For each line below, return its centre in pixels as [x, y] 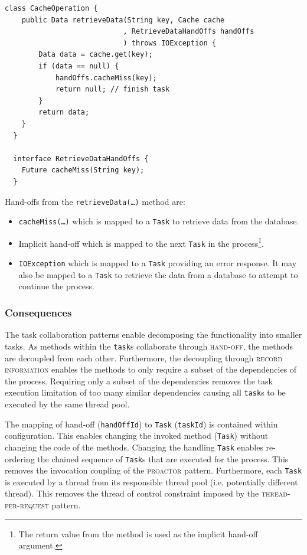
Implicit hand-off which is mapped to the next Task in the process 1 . [141, 242]
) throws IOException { [169, 43]
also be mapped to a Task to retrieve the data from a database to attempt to [158, 274]
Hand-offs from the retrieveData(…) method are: [95, 201]
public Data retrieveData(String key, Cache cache [123, 20]
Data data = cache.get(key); [96, 55]
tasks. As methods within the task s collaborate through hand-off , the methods [149, 346]
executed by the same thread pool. [67, 404]
